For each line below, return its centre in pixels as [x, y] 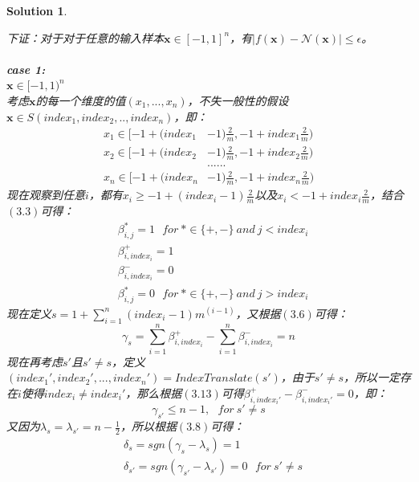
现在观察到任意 [46, 195]
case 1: [26, 69]
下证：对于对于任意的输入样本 [85, 37]
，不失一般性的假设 [238, 100]
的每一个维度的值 [81, 100]
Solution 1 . [37, 10]
